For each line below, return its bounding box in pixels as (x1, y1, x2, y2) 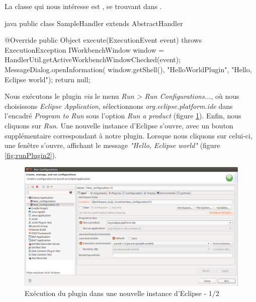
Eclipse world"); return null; (5, 74, 91, 84)
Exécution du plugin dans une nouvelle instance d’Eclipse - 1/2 (25, 287, 219, 298)
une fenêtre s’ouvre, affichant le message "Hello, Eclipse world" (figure (5, 140, 220, 150)
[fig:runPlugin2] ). (5, 149, 57, 160)
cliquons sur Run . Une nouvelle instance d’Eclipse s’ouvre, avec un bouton (5, 120, 233, 130)
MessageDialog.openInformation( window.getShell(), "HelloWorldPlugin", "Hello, (5, 64, 252, 74)
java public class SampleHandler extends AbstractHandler (5, 18, 183, 28)
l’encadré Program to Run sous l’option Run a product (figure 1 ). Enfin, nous (5, 110, 241, 121)
